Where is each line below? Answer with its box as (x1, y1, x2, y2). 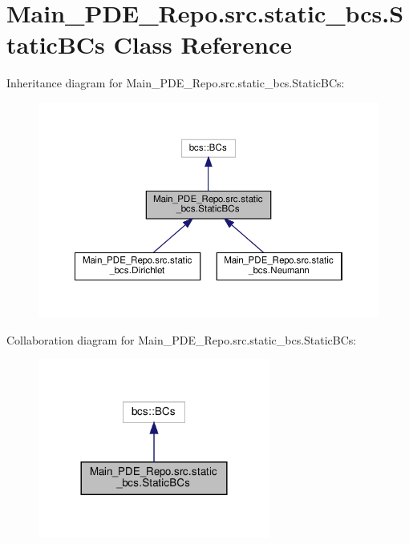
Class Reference (113, 28, 293, 61)
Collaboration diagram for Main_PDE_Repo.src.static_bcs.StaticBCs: (6, 331, 357, 348)
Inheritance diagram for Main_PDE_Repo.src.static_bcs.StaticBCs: (6, 75, 345, 91)
